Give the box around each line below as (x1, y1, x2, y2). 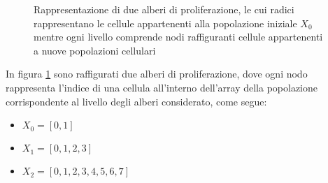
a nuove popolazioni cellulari (34, 43, 156, 57)
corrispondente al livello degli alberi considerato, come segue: (6, 94, 267, 108)
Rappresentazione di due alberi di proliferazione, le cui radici (34, 2, 294, 16)
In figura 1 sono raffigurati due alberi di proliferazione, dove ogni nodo (6, 66, 308, 81)
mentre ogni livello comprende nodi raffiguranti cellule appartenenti (34, 29, 323, 44)
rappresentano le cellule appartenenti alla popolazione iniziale (34, 15, 297, 30)
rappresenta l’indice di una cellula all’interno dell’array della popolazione (6, 80, 318, 94)
